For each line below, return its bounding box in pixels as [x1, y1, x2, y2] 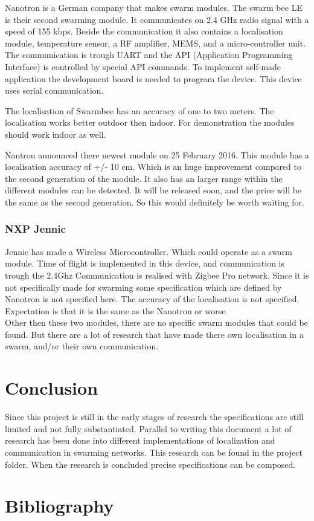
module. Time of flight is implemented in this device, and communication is [5, 257, 284, 270]
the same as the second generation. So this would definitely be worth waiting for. [5, 195, 304, 208]
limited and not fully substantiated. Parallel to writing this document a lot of [5, 422, 292, 435]
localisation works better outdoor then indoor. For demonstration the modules [5, 116, 295, 129]
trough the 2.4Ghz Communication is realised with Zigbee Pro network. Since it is [5, 268, 309, 281]
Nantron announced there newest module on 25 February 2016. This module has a [5, 148, 309, 161]
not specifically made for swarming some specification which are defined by [5, 280, 282, 293]
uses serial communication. [5, 84, 104, 97]
